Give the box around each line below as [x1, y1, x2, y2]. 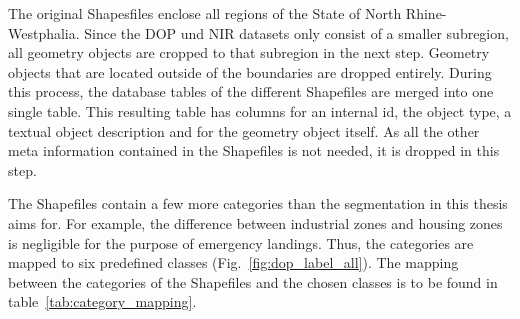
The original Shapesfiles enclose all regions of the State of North [8, 3, 402, 23]
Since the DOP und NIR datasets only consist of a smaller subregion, [84, 22, 509, 43]
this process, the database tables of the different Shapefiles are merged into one [8, 81, 494, 102]
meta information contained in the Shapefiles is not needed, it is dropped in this [8, 140, 500, 161]
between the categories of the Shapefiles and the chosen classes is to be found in [8, 271, 498, 292]
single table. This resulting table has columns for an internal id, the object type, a [8, 100, 512, 121]
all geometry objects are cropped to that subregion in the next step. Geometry [8, 42, 490, 63]
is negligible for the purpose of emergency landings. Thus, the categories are [8, 232, 474, 253]
